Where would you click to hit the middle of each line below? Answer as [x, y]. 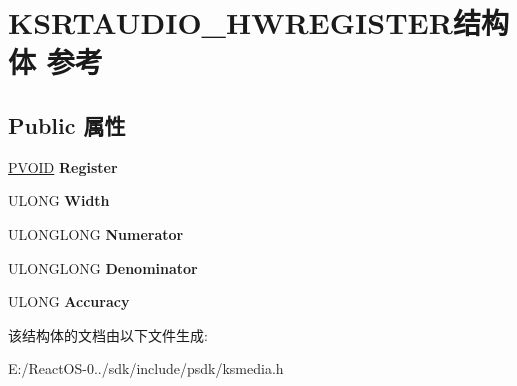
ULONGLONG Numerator [96, 233]
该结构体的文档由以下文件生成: [108, 334]
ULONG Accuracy [69, 301]
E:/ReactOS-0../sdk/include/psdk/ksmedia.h [146, 368]
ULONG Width [59, 200]
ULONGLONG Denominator [103, 267]
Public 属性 [67, 124]
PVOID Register [63, 166]
